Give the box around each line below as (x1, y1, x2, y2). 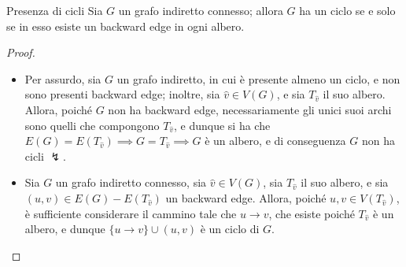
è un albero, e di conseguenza (205, 132, 346, 149)
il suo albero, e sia (301, 174, 389, 191)
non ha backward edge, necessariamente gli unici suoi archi (108, 101, 392, 117)
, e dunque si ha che (174, 117, 271, 133)
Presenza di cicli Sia (6, 2, 103, 18)
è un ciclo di (200, 221, 260, 237)
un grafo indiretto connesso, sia (55, 174, 207, 191)
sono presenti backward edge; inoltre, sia (24, 86, 220, 102)
